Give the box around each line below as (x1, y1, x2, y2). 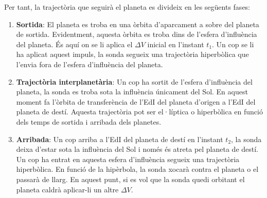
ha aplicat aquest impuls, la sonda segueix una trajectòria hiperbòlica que (16, 49, 249, 60)
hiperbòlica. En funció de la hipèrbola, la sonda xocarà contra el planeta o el (16, 164, 259, 174)
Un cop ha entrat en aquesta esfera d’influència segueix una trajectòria (16, 153, 240, 164)
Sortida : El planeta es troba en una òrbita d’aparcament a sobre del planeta (16, 18, 259, 29)
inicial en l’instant (147, 38, 204, 49)
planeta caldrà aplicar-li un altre (16, 184, 119, 194)
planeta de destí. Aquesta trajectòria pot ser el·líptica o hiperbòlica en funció (16, 106, 263, 117)
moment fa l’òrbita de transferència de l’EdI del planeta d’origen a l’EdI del (16, 96, 256, 107)
